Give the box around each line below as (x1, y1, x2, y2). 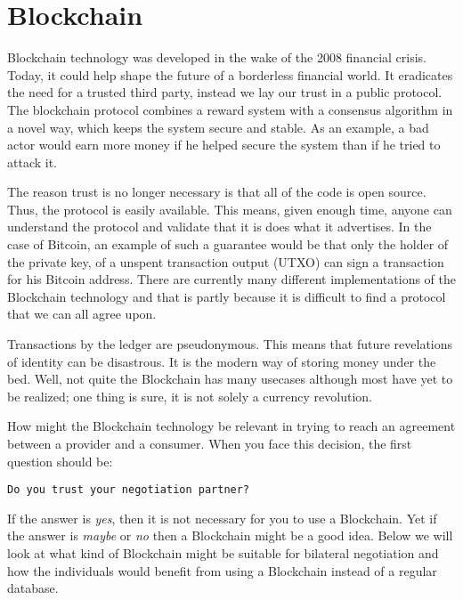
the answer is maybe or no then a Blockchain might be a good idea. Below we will (7, 526, 453, 545)
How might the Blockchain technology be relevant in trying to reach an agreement (7, 417, 456, 435)
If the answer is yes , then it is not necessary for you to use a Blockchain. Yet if (7, 508, 437, 527)
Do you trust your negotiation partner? (7, 483, 250, 497)
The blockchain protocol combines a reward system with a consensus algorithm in (7, 100, 453, 118)
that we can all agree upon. (7, 304, 157, 323)
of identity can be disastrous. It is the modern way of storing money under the (7, 352, 436, 370)
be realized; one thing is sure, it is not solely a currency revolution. (7, 386, 373, 405)
